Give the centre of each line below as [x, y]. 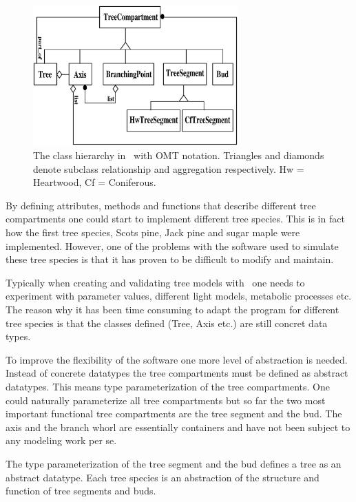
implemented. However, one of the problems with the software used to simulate [172, 245]
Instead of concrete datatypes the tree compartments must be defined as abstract [177, 373]
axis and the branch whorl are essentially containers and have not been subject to [178, 427]
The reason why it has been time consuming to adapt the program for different [172, 309]
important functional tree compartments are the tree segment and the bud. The [174, 414]
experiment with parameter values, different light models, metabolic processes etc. [179, 296]
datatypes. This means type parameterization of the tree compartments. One [168, 386]
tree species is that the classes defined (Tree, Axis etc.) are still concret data [167, 323]
